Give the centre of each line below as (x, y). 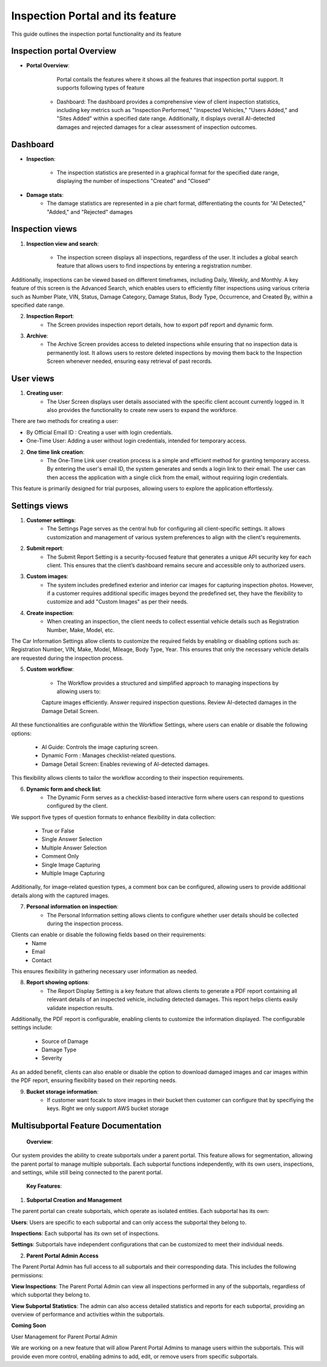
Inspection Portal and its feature (94, 16)
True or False (58, 831)
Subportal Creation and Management (74, 1200)
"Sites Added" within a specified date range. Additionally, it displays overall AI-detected (166, 119)
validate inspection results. (81, 1008)
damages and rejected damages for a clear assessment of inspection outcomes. (157, 127)
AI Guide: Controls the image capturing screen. (100, 747)
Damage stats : (45, 195)
